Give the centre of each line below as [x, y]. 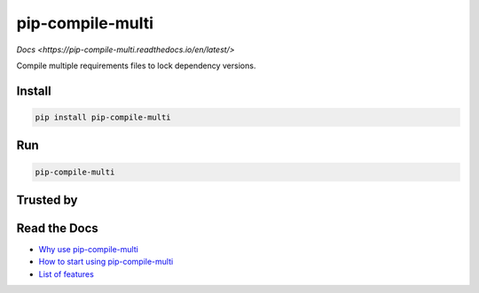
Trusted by [47, 200]
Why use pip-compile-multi [89, 250]
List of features [67, 274]
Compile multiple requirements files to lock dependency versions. [136, 66]
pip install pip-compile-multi [103, 117]
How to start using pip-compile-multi [106, 262]
